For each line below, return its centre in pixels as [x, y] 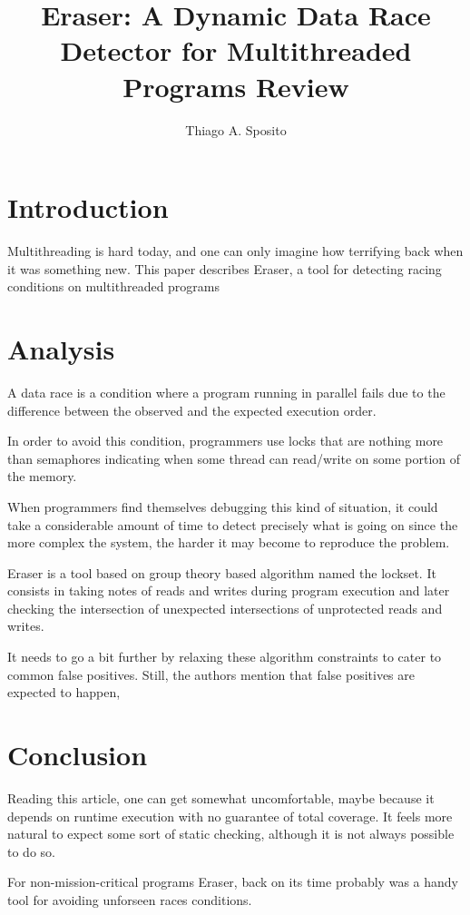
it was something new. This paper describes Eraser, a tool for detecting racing [225, 268]
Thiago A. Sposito [236, 129]
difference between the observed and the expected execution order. [192, 410]
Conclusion [78, 755]
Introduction [88, 207]
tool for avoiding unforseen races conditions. [130, 899]
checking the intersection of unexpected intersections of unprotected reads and [225, 608]
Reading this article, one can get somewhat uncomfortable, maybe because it [221, 797]
